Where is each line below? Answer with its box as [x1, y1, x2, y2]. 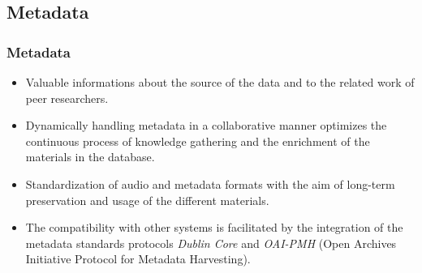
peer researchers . [25, 89, 109, 106]
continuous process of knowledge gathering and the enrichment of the [25, 132, 370, 149]
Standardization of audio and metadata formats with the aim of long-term [25, 175, 395, 192]
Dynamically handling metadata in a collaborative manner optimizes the [25, 117, 387, 134]
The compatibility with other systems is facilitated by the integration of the [25, 219, 403, 236]
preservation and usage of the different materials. [25, 191, 269, 208]
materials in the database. [25, 148, 155, 165]
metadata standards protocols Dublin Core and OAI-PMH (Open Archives [25, 234, 397, 251]
